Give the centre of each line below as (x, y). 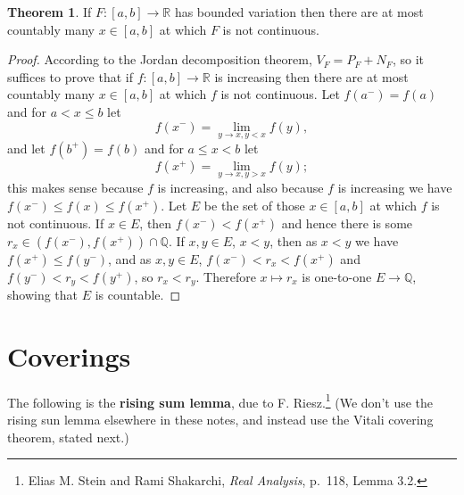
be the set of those (254, 205)
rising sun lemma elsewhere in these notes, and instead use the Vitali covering (220, 420)
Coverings (69, 355)
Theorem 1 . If (50, 12)
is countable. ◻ (138, 295)
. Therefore (226, 276)
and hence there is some (347, 223)
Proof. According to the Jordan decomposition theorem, (160, 59)
